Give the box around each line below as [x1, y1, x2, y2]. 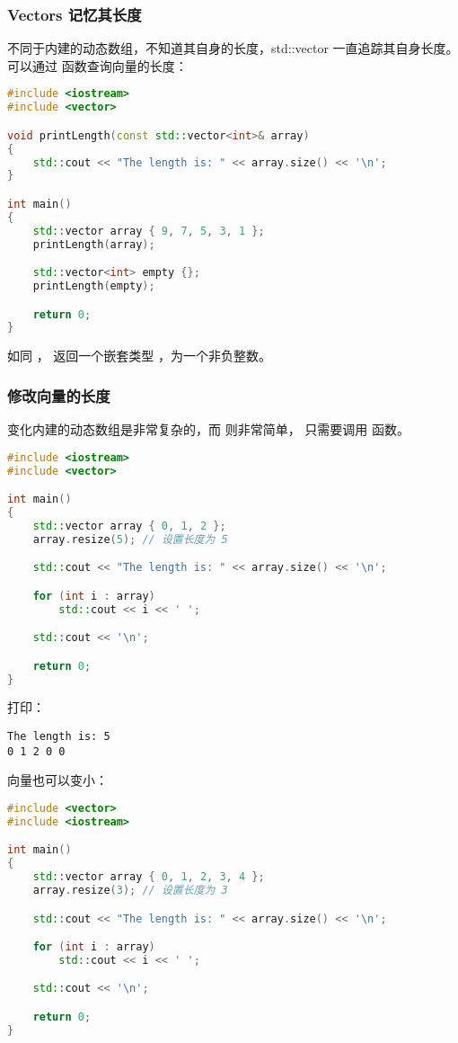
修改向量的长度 [7, 384, 110, 406]
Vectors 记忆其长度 [7, 3, 142, 25]
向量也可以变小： [7, 771, 108, 789]
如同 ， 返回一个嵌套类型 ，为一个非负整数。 [7, 346, 271, 365]
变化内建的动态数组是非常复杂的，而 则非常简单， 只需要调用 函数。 [7, 420, 410, 439]
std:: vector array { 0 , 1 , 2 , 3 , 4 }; [32, 870, 265, 884]
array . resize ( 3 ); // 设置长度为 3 [32, 884, 228, 896]
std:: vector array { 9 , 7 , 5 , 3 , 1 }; [32, 224, 265, 237]
